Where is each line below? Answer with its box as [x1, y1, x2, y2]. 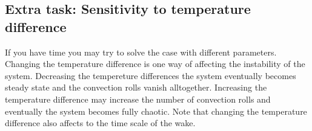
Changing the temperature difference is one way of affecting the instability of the [5, 57, 305, 70]
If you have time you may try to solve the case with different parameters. [5, 45, 277, 58]
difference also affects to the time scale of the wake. [5, 117, 196, 129]
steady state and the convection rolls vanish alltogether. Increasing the [5, 81, 267, 94]
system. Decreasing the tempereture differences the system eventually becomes [5, 69, 296, 81]
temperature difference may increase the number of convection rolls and [5, 92, 271, 105]
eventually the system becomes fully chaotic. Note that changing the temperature [5, 104, 307, 117]
